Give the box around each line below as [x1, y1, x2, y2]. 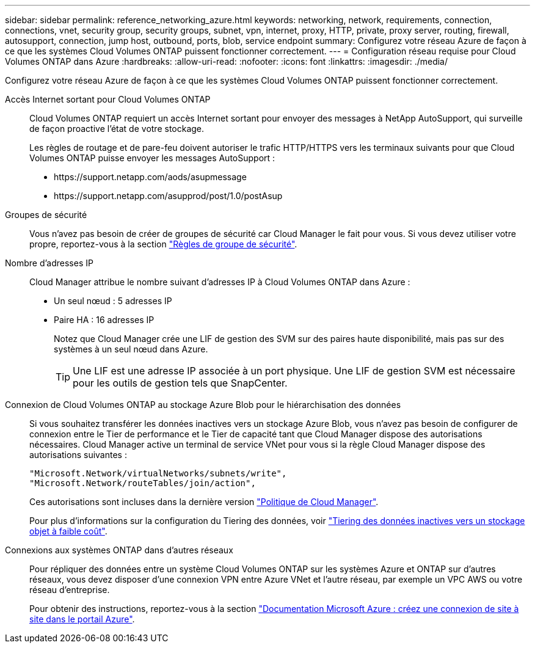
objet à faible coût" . [29, 526, 107, 536]
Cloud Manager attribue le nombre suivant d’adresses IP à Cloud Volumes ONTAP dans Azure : [29, 277, 410, 287]
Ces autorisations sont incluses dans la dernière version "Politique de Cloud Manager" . [29, 497, 379, 507]
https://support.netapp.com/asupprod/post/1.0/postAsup [54, 191, 283, 201]
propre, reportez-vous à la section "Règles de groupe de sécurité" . [29, 239, 297, 249]
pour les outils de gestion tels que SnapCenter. [73, 377, 288, 389]
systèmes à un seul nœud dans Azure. [54, 344, 208, 354]
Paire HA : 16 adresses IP [54, 315, 155, 325]
